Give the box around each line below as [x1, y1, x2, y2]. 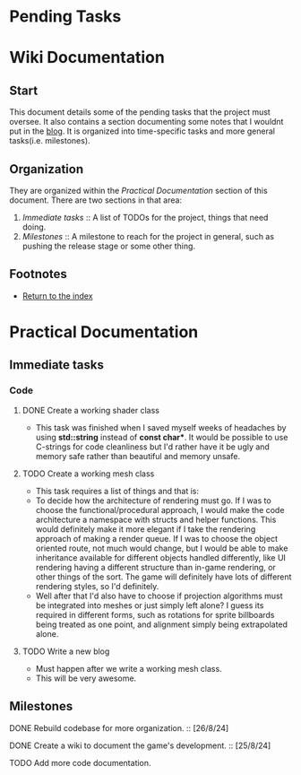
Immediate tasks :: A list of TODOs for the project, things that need [21, 213, 269, 222]
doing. [21, 222, 47, 232]
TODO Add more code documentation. [9, 757, 151, 768]
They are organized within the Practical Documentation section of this [9, 186, 268, 196]
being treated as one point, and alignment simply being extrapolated [35, 619, 288, 630]
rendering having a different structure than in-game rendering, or [35, 562, 276, 572]
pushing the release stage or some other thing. [21, 240, 195, 251]
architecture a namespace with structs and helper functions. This [35, 514, 277, 525]
